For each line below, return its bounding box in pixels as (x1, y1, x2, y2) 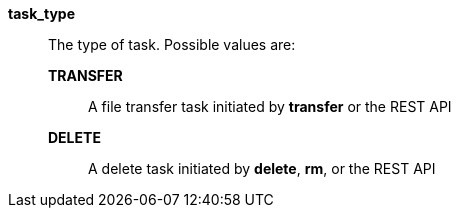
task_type (8, 5, 75, 22)
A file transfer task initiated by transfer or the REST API (88, 98, 452, 115)
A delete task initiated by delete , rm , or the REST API (88, 160, 436, 177)
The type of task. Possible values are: (48, 36, 296, 53)
